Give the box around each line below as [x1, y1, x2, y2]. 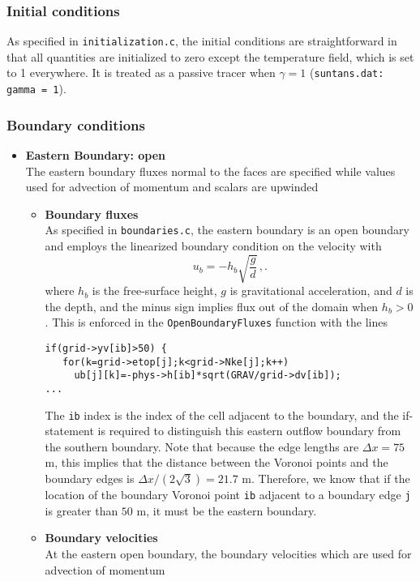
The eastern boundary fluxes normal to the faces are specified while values [25, 162, 396, 179]
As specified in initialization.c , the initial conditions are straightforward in [6, 32, 397, 49]
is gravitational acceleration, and [229, 282, 392, 299]
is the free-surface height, [92, 282, 217, 299]
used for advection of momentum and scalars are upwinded [25, 178, 319, 195]
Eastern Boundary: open [25, 147, 166, 163]
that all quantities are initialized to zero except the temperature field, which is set [6, 48, 414, 65]
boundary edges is [45, 470, 135, 487]
